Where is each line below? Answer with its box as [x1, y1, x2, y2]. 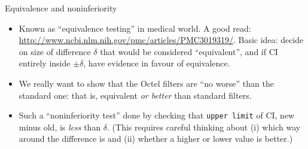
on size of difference [19, 45, 91, 57]
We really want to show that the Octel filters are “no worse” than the [19, 77, 274, 89]
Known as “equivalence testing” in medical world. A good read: [19, 22, 251, 34]
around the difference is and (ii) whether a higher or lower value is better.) [19, 132, 293, 145]
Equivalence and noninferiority [5, 2, 117, 14]
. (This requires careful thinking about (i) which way [107, 120, 301, 133]
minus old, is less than [19, 120, 101, 133]
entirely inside [19, 57, 71, 69]
